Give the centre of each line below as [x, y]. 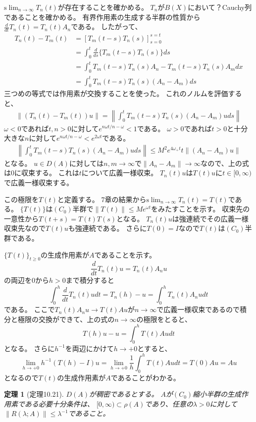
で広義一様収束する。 [39, 182]
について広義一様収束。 [120, 173]
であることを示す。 [125, 254]
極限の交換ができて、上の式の [66, 319]
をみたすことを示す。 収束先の [200, 209]
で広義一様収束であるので [198, 309]
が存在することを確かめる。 [103, 7]
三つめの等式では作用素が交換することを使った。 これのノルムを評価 [116, 93]
